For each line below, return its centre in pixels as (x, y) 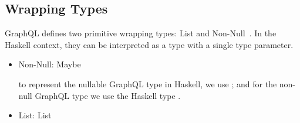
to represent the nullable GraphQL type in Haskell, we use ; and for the (148, 83)
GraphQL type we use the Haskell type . (108, 95)
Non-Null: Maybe (50, 64)
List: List (35, 115)
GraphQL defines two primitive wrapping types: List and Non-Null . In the (141, 33)
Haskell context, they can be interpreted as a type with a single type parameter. (149, 44)
